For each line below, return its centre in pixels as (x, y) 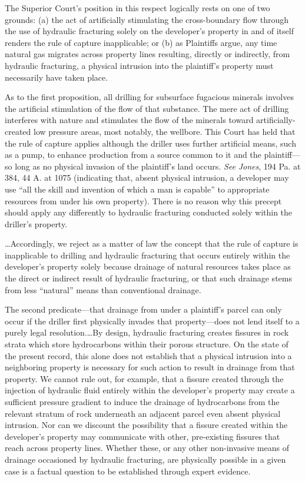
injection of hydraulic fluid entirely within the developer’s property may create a (150, 390)
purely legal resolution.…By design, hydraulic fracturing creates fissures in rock (147, 332)
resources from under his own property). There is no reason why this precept (143, 200)
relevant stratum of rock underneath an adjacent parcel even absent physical (143, 413)
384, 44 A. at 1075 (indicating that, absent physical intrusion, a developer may (147, 178)
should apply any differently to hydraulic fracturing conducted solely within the (149, 212)
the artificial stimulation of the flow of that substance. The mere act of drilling (147, 108)
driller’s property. (36, 223)
